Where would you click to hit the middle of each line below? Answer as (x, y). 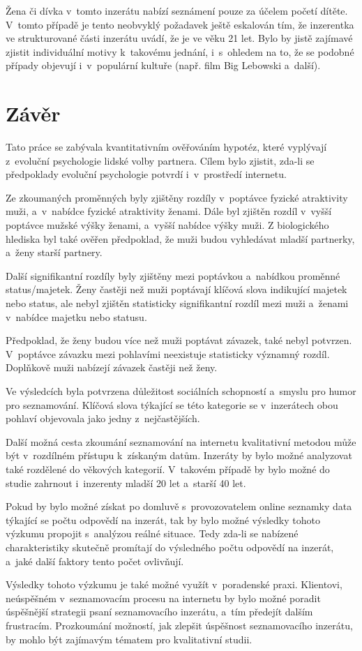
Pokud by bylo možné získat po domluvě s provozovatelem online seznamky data (179, 506)
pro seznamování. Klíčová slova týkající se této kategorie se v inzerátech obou (172, 404)
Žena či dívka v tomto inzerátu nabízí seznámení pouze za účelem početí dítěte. (177, 10)
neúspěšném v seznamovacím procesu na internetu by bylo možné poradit (163, 598)
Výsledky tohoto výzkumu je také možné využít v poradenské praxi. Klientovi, (174, 584)
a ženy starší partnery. (54, 252)
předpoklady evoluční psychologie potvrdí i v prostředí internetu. (146, 174)
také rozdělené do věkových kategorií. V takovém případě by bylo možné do (168, 469)
